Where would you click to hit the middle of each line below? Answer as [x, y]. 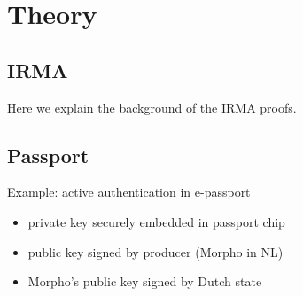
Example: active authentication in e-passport [129, 192]
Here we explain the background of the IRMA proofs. [152, 107]
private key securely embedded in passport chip [156, 221]
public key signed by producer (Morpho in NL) [155, 251]
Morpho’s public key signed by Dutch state [145, 281]
